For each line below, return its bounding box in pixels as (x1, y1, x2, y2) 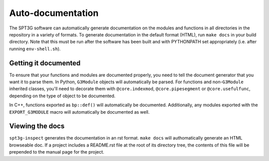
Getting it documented (9, 59, 81, 67)
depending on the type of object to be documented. (9, 93, 116, 99)
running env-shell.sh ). (9, 45, 61, 52)
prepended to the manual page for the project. (9, 149, 105, 155)
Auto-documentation (9, 7, 99, 18)
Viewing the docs (9, 122, 65, 131)
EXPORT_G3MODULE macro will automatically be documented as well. (9, 109, 150, 115)
